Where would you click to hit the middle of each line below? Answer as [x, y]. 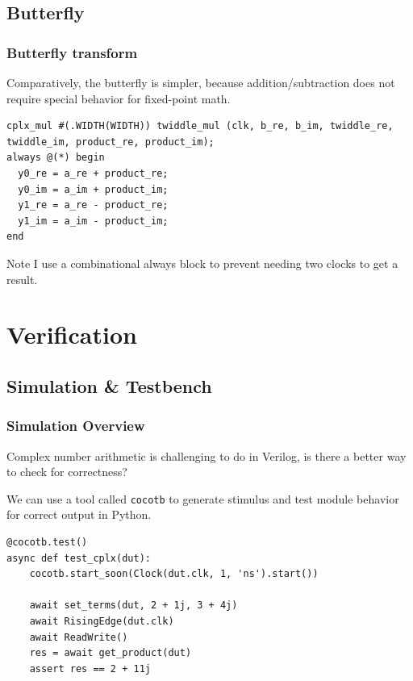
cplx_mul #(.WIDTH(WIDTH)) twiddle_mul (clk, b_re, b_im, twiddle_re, [200, 126]
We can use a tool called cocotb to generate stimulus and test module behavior [203, 498]
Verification [72, 334]
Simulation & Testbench [109, 385]
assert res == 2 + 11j [90, 668]
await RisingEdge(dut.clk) [102, 621]
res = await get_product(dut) [111, 653]
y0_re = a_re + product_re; [93, 173]
